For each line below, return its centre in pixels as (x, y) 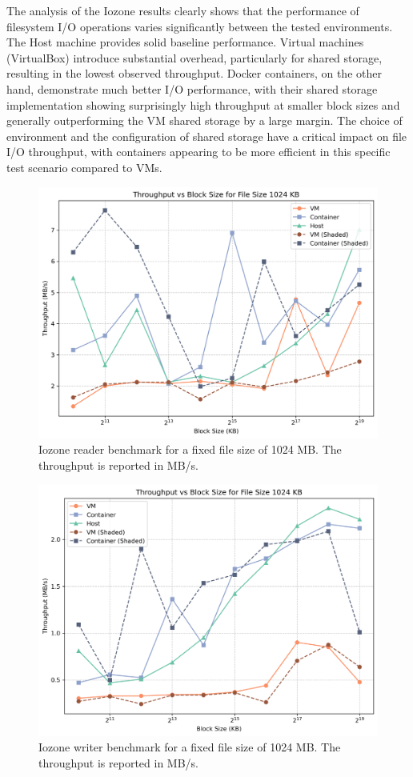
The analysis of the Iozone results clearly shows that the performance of (183, 10)
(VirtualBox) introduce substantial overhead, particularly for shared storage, (194, 57)
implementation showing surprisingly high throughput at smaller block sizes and (203, 104)
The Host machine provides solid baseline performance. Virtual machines (185, 42)
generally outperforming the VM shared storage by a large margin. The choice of (204, 120)
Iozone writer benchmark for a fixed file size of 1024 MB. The (190, 747)
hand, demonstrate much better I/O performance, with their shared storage (192, 88)
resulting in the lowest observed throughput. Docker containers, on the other (194, 73)
